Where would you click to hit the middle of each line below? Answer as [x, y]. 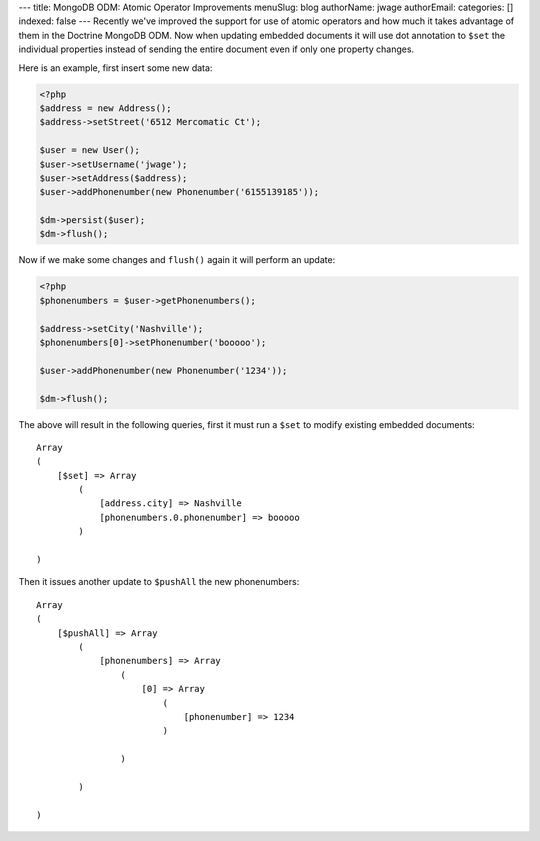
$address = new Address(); [105, 108]
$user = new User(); [89, 150]
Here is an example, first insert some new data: [115, 67]
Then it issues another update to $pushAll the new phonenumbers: [159, 582]
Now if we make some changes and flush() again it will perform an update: [177, 260]
